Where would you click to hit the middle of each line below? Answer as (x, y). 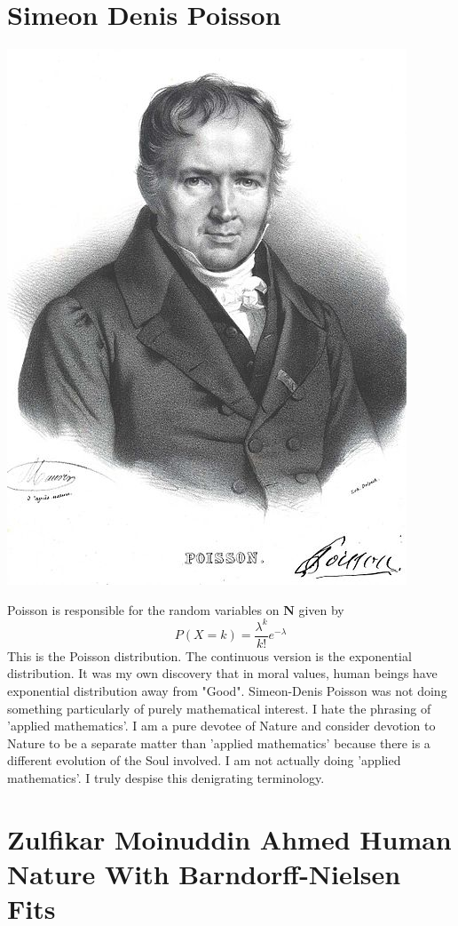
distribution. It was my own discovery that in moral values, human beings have (222, 673)
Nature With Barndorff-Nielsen (204, 874)
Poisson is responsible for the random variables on (143, 609)
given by (321, 609)
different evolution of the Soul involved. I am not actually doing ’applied (204, 760)
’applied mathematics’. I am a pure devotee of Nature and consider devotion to (221, 726)
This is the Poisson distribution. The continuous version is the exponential (209, 655)
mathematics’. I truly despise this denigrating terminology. (166, 778)
